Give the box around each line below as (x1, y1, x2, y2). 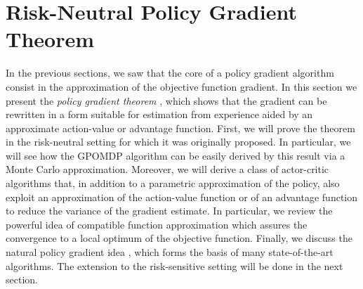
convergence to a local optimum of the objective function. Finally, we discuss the (6, 231, 352, 245)
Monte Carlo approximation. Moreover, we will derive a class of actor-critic (6, 162, 329, 176)
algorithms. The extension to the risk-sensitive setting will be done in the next (6, 258, 343, 273)
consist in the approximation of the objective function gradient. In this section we (6, 79, 357, 94)
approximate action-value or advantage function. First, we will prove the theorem (6, 120, 355, 135)
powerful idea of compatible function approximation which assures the (6, 217, 308, 231)
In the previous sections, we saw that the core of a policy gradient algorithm (6, 65, 334, 80)
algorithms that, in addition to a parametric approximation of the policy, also (6, 176, 340, 191)
